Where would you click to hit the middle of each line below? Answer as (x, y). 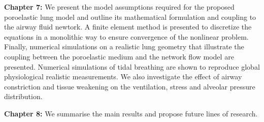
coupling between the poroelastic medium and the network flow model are (119, 56)
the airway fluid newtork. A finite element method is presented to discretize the (128, 27)
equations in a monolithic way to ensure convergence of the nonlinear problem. (126, 36)
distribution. (23, 96)
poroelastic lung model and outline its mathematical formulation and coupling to (130, 17)
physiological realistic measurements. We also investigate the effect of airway (123, 77)
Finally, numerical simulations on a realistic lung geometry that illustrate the (124, 47)
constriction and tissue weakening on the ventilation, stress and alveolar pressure (130, 86)
